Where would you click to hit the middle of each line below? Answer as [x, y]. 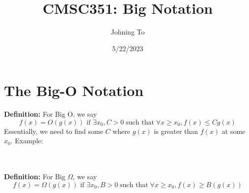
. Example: [27, 141]
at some [234, 131]
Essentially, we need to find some [54, 131]
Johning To [128, 32]
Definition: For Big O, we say [51, 114]
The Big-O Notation [74, 90]
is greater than [176, 131]
